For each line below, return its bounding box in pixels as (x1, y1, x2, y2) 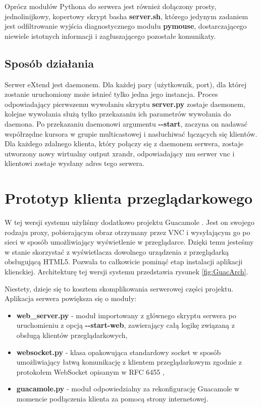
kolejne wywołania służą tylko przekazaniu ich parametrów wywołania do (5, 108, 231, 119)
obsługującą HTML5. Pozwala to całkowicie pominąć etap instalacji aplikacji (5, 256, 243, 267)
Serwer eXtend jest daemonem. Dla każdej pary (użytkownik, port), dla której (5, 79, 247, 89)
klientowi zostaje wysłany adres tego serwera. (5, 158, 144, 168)
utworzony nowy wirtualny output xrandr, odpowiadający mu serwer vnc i (5, 148, 235, 158)
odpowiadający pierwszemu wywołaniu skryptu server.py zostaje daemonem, (5, 98, 245, 109)
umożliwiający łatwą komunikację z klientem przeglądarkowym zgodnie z (16, 357, 242, 367)
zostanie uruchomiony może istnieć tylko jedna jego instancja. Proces (5, 89, 218, 99)
